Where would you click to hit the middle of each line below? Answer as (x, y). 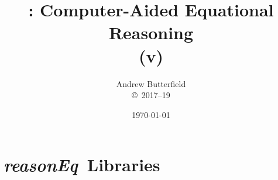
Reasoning (151, 32)
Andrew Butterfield (151, 83)
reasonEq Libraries (82, 165)
